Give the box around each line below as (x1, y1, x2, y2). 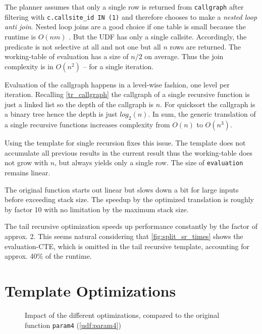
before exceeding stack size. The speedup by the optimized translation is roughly (5, 194, 254, 205)
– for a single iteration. (83, 61, 154, 71)
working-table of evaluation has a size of (5, 51, 129, 62)
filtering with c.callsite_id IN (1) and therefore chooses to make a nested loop (5, 11, 257, 22)
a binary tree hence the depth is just (5, 109, 118, 119)
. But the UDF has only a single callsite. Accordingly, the (69, 31, 247, 41)
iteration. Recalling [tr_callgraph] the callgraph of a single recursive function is (5, 89, 250, 100)
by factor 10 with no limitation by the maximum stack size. (5, 204, 189, 214)
